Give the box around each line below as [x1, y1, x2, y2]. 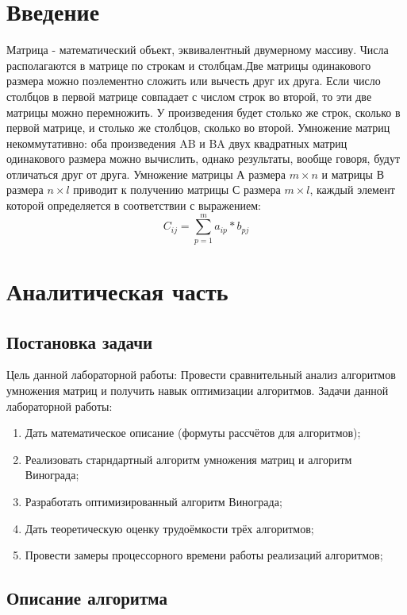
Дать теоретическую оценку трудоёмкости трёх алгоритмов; [25, 520, 314, 536]
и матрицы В [321, 165, 385, 182]
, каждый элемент [309, 181, 395, 198]
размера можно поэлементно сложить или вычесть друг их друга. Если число [6, 72, 381, 89]
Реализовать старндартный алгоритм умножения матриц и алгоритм [25, 451, 352, 467]
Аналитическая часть [6, 274, 228, 307]
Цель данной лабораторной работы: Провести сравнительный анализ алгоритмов [6, 366, 396, 383]
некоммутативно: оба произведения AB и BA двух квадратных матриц [6, 134, 347, 151]
